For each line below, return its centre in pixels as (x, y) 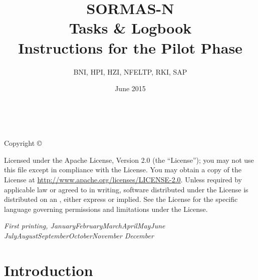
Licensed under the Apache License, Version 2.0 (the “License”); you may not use (129, 160)
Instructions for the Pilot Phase (130, 47)
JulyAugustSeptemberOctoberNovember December (79, 236)
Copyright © (23, 143)
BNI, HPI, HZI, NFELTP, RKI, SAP (130, 71)
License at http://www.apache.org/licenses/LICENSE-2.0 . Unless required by (123, 180)
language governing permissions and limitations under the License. (106, 209)
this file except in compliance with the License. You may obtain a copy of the (123, 170)
